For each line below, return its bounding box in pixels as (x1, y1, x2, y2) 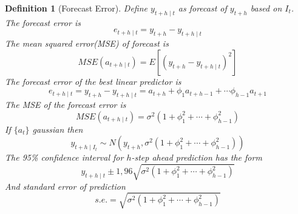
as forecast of (178, 2, 227, 14)
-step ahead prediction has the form (131, 151, 262, 164)
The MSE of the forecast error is (5, 98, 126, 111)
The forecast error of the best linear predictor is (5, 75, 181, 87)
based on (250, 2, 282, 14)
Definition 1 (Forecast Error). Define (5, 2, 148, 14)
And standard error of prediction (5, 179, 126, 192)
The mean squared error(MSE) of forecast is (5, 37, 169, 50)
